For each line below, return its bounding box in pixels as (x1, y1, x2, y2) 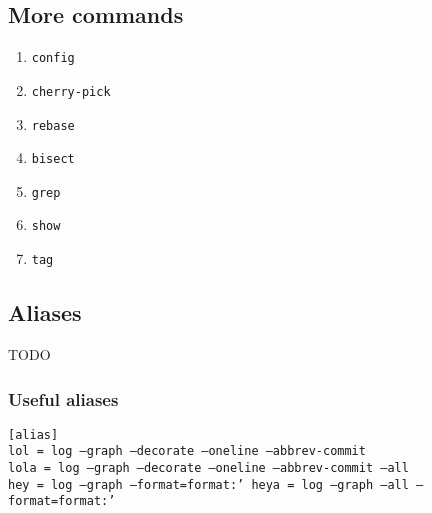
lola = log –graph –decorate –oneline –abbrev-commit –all (8, 461, 409, 476)
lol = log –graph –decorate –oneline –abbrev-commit (8, 444, 366, 459)
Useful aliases (8, 386, 119, 411)
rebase (31, 118, 75, 133)
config (31, 51, 75, 66)
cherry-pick (31, 84, 111, 99)
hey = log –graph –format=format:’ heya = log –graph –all (8, 477, 409, 492)
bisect (31, 152, 75, 167)
